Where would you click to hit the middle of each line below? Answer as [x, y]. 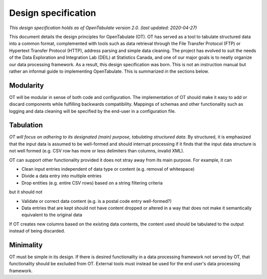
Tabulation [26, 125]
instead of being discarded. [37, 231]
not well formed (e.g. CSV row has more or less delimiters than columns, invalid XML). [97, 151]
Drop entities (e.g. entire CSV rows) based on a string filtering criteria [92, 183]
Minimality [26, 245]
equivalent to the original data [52, 215]
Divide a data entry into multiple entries [62, 176]
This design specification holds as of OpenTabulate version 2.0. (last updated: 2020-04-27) [103, 28]
